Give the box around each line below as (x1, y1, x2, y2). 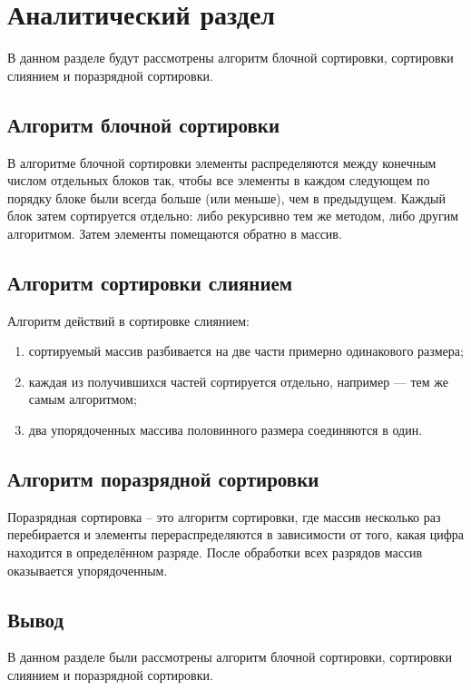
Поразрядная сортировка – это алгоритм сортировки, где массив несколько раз (7, 507, 441, 526)
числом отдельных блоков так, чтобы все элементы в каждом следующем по (7, 171, 430, 190)
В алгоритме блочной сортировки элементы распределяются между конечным (7, 153, 437, 172)
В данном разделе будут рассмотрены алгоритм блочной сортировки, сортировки (7, 48, 454, 67)
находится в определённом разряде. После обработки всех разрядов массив (7, 543, 423, 562)
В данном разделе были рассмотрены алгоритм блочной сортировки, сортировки (7, 647, 452, 666)
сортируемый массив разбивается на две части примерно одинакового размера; (28, 341, 464, 360)
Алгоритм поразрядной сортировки (7, 465, 319, 493)
